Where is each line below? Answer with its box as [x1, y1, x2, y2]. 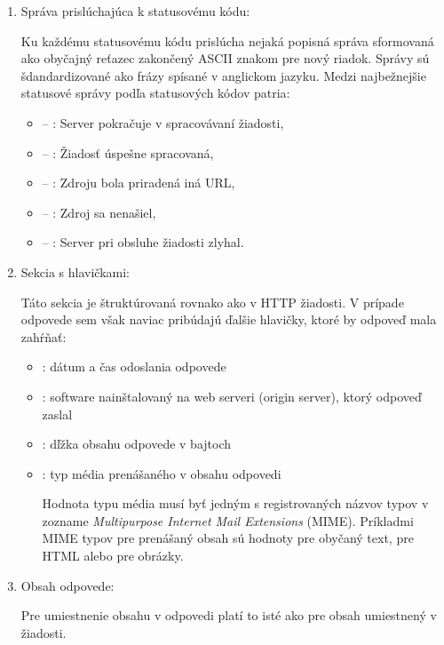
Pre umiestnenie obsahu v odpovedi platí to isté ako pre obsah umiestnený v [20, 606, 437, 625]
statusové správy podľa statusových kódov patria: [20, 84, 290, 102]
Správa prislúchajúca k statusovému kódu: [20, 2, 250, 20]
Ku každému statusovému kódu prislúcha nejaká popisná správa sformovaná [20, 31, 434, 50]
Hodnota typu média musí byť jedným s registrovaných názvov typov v [42, 494, 429, 513]
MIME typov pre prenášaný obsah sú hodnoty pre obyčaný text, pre [42, 529, 414, 547]
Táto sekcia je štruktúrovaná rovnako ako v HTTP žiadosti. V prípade [20, 292, 404, 311]
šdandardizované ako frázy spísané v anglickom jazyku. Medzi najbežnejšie [20, 66, 426, 84]
